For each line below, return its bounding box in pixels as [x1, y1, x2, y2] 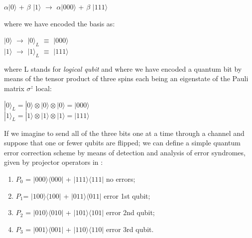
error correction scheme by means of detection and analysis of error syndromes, [4, 147, 246, 157]
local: [35, 83, 52, 93]
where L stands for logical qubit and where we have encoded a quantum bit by [4, 63, 242, 74]
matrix [4, 83, 24, 93]
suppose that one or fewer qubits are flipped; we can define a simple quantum [4, 137, 241, 148]
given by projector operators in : [4, 157, 103, 167]
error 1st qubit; [104, 190, 150, 201]
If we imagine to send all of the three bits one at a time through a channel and [4, 127, 245, 138]
